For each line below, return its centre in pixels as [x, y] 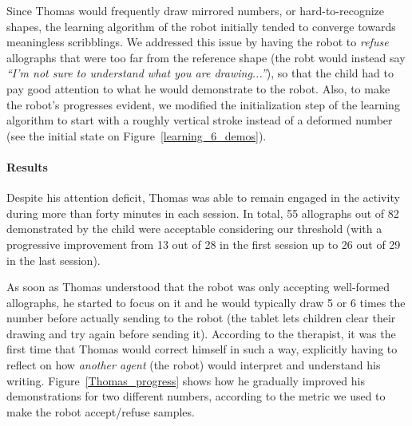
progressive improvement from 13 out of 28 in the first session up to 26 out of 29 [204, 244]
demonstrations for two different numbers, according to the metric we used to [196, 396]
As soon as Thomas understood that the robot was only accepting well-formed [198, 287]
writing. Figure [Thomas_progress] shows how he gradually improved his [186, 380]
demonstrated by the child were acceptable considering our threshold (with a [194, 229]
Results [27, 166]
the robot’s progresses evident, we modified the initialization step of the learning [203, 104]
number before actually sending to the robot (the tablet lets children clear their [201, 318]
